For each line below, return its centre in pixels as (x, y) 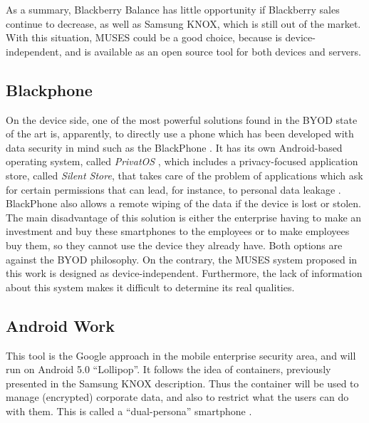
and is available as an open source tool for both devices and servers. (213, 51)
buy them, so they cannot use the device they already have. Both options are (174, 245)
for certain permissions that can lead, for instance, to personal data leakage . (173, 189)
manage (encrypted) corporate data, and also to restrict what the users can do (177, 397)
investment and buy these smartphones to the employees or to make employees (178, 231)
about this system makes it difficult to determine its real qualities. (150, 287)
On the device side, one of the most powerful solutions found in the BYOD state (182, 119)
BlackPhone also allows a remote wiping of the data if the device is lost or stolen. (183, 203)
